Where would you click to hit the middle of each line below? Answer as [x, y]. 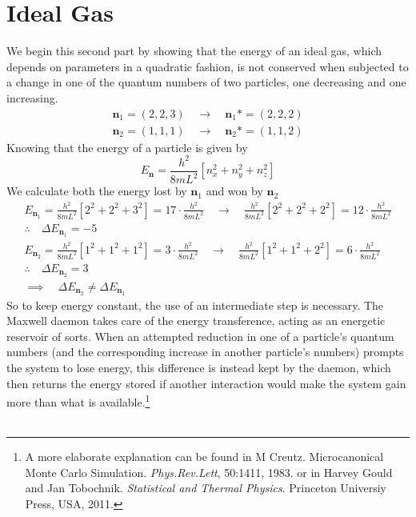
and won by [234, 191]
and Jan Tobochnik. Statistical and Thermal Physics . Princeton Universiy [206, 488]
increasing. [32, 97]
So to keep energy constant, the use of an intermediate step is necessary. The [195, 305]
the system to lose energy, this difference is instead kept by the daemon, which [199, 367]
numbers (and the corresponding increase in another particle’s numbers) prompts [205, 352]
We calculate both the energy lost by [97, 191]
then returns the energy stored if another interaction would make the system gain [206, 383]
